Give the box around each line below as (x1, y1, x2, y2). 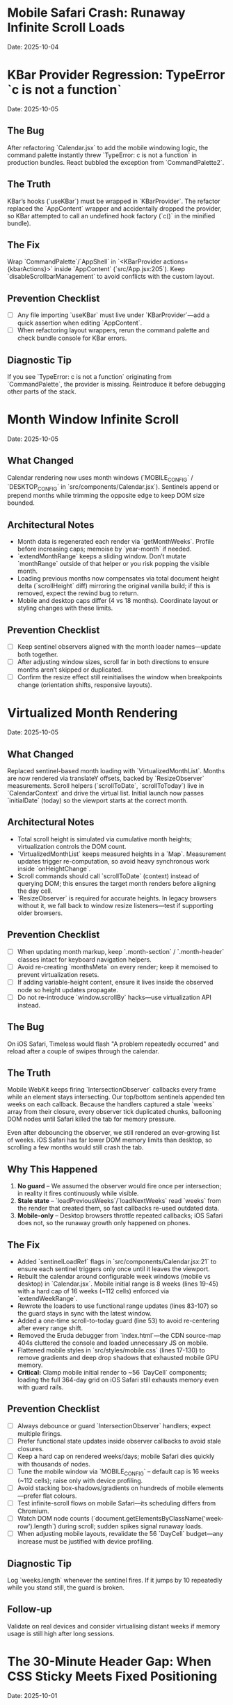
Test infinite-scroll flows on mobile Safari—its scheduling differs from (17, 1498, 216, 1507)
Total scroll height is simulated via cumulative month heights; (17, 834, 193, 843)
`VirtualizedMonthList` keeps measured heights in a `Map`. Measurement (17, 850, 226, 858)
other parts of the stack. (7, 387, 77, 396)
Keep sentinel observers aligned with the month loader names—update (17, 643, 221, 651)
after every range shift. (17, 1324, 83, 1332)
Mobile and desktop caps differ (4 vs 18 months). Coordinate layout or (17, 597, 218, 605)
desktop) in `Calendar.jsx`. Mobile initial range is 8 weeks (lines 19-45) (17, 1279, 219, 1288)
